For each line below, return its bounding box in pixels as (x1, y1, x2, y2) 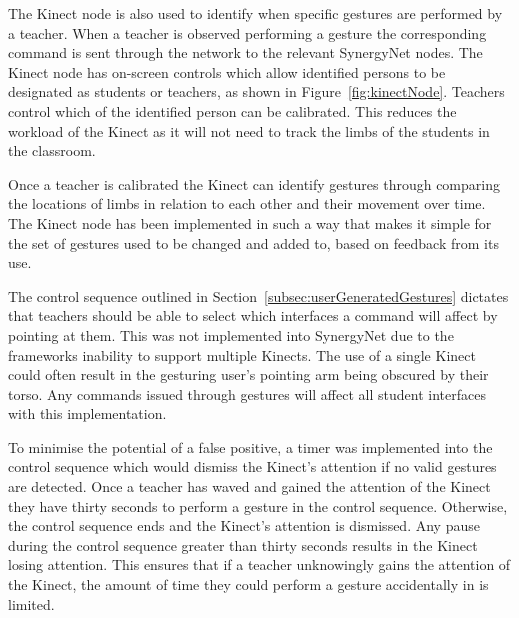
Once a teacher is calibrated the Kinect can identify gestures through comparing (8, 173, 500, 194)
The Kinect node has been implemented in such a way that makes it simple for (8, 212, 492, 233)
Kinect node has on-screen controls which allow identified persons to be (8, 61, 446, 82)
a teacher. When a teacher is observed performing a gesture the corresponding (8, 22, 487, 43)
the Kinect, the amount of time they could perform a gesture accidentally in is (8, 574, 489, 595)
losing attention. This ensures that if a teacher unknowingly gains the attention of (8, 554, 511, 575)
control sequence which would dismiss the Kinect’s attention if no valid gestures (8, 456, 497, 477)
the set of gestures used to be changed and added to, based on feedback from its (8, 232, 499, 253)
